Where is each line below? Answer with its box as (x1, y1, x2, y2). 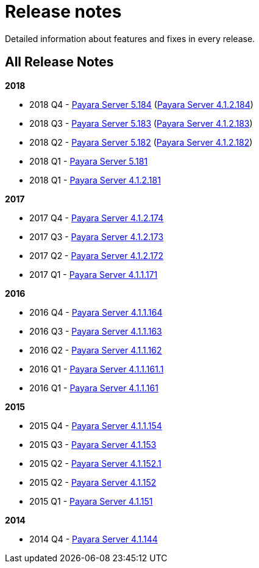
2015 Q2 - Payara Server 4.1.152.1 (29, 458, 161, 469)
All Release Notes (5, 54, 114, 70)
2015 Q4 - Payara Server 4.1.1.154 (29, 420, 162, 431)
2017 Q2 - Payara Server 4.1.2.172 (29, 250, 164, 261)
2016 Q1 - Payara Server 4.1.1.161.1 (29, 363, 164, 374)
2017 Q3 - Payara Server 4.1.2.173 (29, 231, 164, 242)
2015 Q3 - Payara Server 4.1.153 (29, 439, 157, 450)
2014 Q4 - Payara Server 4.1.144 (29, 533, 158, 544)
